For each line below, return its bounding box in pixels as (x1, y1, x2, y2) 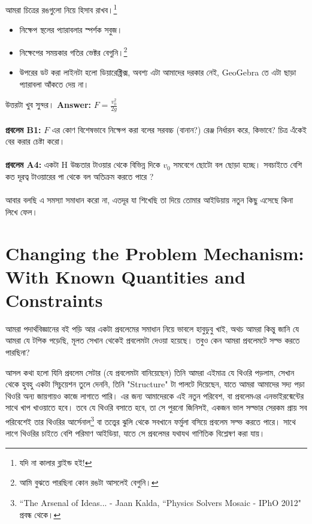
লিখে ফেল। (5, 205, 38, 218)
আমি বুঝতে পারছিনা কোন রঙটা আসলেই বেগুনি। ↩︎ (19, 476, 159, 489)
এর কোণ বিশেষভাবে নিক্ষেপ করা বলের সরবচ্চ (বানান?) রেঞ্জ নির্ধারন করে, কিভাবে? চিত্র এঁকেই (52, 123, 307, 135)
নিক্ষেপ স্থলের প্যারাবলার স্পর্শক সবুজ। (19, 23, 123, 36)
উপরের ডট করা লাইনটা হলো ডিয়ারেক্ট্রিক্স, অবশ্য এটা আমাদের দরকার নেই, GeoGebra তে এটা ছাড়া (19, 66, 296, 79)
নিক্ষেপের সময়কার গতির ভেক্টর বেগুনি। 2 (19, 44, 128, 58)
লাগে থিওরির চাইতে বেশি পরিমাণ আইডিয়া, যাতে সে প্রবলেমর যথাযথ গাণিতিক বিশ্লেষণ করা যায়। (5, 427, 265, 439)
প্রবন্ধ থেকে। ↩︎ (19, 508, 61, 520)
